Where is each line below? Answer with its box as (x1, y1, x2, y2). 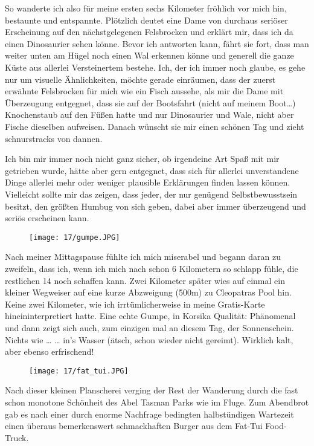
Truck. (5, 431, 29, 444)
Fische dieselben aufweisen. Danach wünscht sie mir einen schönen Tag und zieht (5, 120, 304, 132)
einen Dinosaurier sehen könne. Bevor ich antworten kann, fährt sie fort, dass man (5, 37, 309, 50)
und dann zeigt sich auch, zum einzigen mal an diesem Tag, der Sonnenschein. (5, 321, 294, 334)
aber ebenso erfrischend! (5, 345, 94, 358)
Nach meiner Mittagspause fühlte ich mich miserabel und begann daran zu (5, 250, 281, 263)
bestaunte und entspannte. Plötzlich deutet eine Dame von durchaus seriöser (5, 13, 288, 26)
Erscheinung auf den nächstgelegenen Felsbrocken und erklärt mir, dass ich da (5, 25, 293, 38)
